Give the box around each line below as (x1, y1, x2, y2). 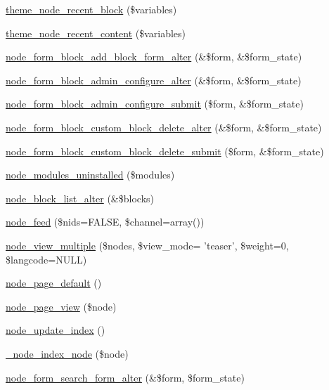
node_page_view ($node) (6, 299, 117, 313)
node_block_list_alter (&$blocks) (6, 190, 154, 205)
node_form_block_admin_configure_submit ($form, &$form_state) (6, 96, 304, 111)
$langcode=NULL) (6, 252, 87, 266)
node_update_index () (6, 323, 105, 337)
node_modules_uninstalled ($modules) (6, 167, 175, 182)
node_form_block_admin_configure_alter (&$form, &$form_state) (6, 72, 302, 87)
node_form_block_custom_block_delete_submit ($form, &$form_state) (6, 143, 324, 158)
